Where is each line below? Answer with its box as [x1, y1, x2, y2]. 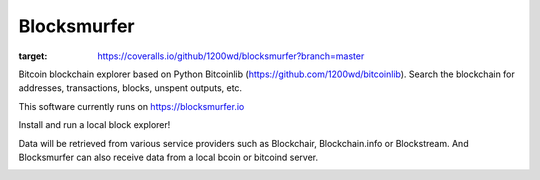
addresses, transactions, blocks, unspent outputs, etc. [18, 82, 243, 94]
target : [18, 50, 48, 62]
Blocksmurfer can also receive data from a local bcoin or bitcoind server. [18, 151, 319, 163]
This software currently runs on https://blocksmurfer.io [18, 100, 245, 112]
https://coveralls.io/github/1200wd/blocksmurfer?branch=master [97, 50, 365, 62]
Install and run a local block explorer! [18, 119, 171, 131]
